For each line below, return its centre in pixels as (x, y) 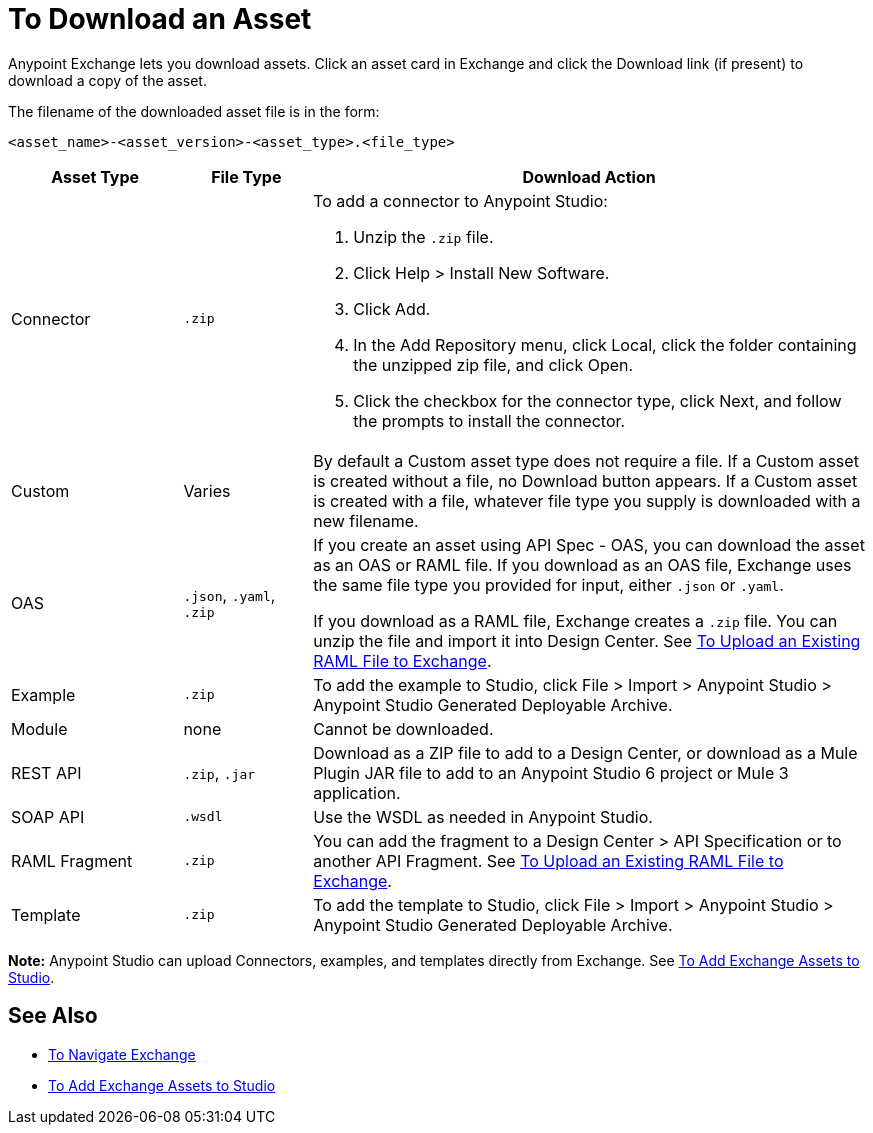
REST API (46, 772)
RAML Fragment (72, 860)
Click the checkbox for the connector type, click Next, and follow (597, 400)
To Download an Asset (160, 19)
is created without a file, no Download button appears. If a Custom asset (585, 480)
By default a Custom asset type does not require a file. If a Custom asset (586, 460)
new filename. (366, 520)
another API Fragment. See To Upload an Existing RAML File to (548, 860)
